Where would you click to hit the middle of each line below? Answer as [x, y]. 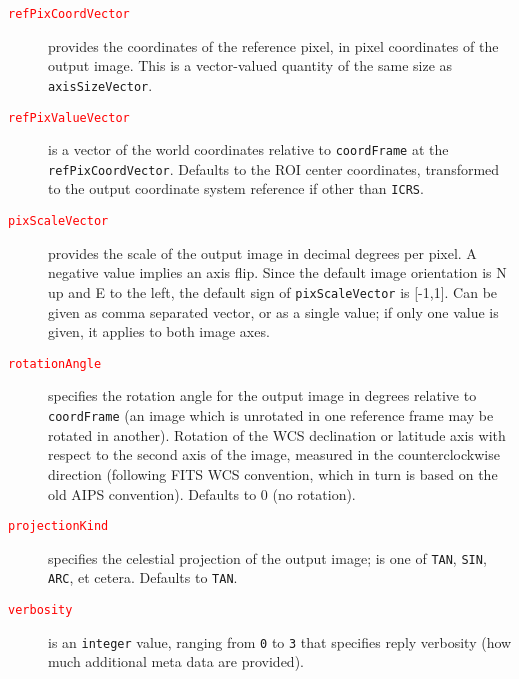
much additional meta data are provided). [176, 661]
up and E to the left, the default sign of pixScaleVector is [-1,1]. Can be [273, 291]
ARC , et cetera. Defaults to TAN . [143, 577]
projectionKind [58, 526]
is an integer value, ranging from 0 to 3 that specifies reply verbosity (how [280, 641]
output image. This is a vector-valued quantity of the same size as [250, 65]
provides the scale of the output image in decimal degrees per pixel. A [262, 252]
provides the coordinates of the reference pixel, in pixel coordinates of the [273, 45]
